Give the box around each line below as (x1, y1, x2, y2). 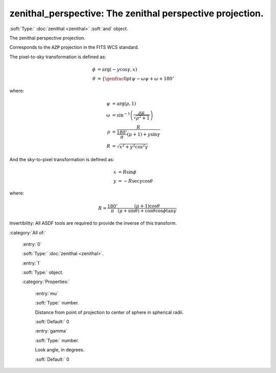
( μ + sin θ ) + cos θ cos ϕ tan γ (118, 208, 177, 213)
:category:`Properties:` (22, 279, 70, 285)
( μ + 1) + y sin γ (127, 131, 160, 137)
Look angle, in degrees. (35, 347, 85, 353)
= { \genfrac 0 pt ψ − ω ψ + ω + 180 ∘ (97, 75, 174, 81)
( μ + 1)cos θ (134, 203, 160, 209)
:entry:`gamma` (35, 328, 67, 334)
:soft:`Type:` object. (22, 269, 64, 276)
